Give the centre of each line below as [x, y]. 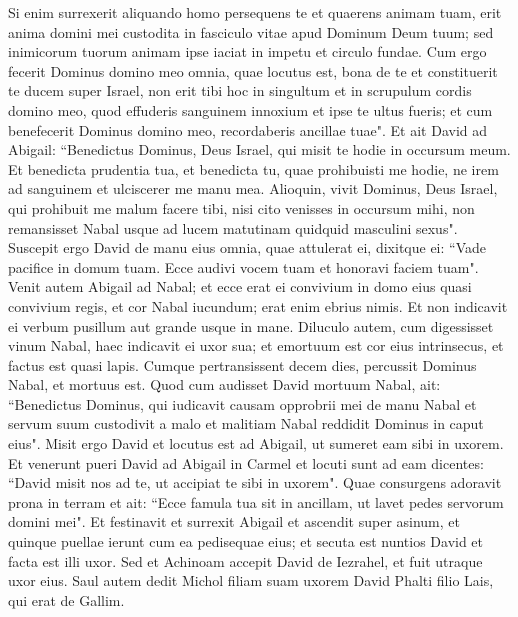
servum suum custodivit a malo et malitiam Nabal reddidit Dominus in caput [246, 423]
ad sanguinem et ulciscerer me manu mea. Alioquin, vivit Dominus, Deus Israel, [253, 188]
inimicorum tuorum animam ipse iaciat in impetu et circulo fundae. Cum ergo [247, 51]
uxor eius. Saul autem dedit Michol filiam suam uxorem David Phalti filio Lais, [251, 580]
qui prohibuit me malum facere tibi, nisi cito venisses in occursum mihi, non [241, 207]
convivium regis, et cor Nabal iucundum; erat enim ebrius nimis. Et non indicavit [258, 305]
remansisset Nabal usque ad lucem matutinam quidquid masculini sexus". [233, 227]
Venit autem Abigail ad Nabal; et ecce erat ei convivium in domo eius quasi [240, 286]
